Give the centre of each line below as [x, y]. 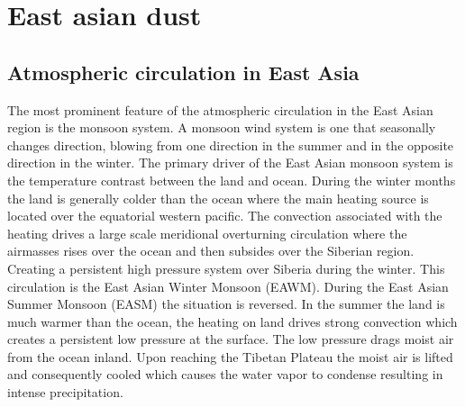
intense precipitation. [65, 392]
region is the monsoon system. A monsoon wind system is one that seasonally [222, 127]
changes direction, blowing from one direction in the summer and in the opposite [231, 145]
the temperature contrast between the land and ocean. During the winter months [232, 180]
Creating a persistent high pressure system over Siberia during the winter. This [226, 268]
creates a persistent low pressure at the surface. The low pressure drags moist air [231, 339]
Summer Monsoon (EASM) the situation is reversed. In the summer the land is [226, 304]
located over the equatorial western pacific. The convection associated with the [225, 216]
